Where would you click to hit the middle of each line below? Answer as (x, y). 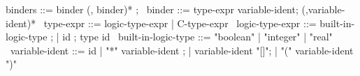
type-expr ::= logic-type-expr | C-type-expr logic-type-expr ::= (180, 23)
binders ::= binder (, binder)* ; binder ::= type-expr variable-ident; (152, 9)
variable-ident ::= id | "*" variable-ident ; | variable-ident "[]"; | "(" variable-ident (182, 50)
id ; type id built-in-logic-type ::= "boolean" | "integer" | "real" (197, 37)
